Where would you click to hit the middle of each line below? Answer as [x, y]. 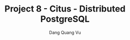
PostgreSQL [65, 19]
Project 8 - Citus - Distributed [65, 9]
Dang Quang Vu [65, 32]
